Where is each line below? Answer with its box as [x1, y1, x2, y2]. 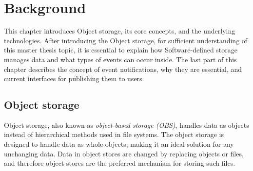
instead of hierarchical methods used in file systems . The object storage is [4, 129, 224, 139]
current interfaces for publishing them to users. [4, 73, 144, 84]
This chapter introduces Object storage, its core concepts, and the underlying [4, 26, 235, 36]
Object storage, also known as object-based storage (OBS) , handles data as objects [4, 120, 249, 130]
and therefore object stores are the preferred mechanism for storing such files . [4, 158, 235, 168]
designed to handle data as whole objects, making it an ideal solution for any [4, 139, 234, 149]
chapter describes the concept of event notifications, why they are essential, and [4, 64, 242, 74]
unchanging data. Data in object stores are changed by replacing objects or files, [4, 148, 244, 158]
